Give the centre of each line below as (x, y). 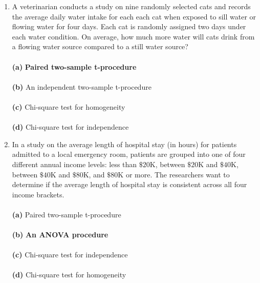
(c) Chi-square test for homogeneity (69, 106)
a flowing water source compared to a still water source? (100, 46)
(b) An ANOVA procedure (60, 235)
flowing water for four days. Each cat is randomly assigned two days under (129, 26)
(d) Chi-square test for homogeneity (69, 275)
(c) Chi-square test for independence (70, 255)
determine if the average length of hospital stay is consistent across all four (129, 184)
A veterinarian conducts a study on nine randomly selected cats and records (131, 6)
